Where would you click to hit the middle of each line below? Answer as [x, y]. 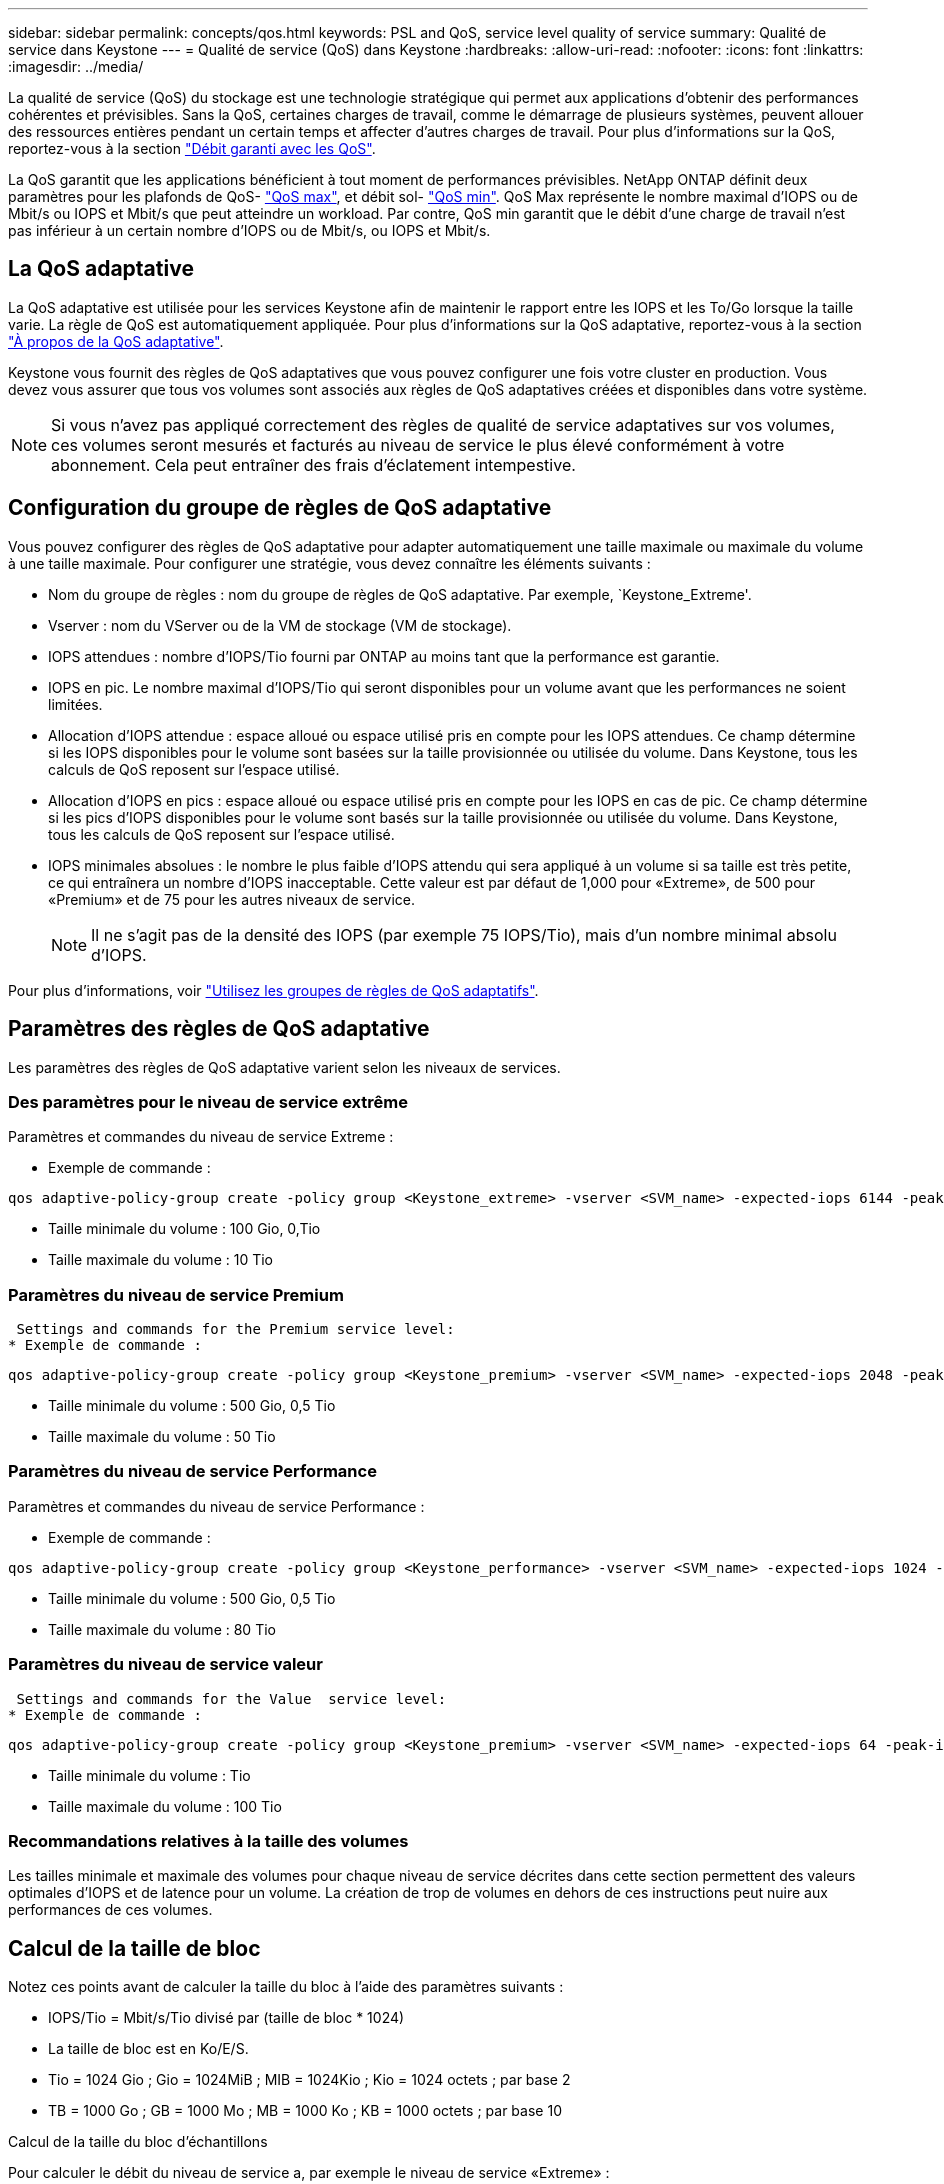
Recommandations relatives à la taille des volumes [208, 1840]
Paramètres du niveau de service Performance [192, 1471]
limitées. [75, 704]
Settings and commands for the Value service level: [231, 1698]
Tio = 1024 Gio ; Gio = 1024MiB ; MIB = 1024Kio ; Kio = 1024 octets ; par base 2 [309, 2080]
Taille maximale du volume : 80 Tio [162, 1629]
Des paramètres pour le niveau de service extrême [208, 1101]
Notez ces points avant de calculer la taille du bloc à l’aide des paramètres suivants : [286, 1987]
